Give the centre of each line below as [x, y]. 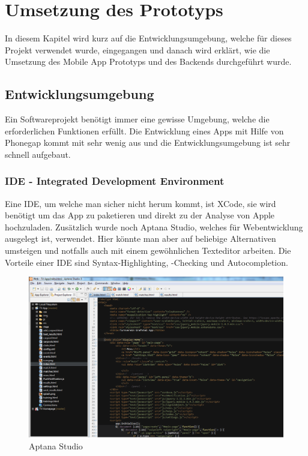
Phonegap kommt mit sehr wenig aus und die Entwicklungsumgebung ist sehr [148, 142]
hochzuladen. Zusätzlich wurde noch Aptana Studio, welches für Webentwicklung [154, 226]
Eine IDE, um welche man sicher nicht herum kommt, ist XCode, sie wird [140, 203]
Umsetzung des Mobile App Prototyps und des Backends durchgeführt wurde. [148, 61]
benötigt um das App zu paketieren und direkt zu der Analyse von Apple [140, 215]
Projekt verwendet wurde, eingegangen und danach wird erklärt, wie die [137, 49]
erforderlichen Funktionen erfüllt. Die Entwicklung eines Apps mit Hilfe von [144, 130]
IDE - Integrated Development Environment [115, 181]
